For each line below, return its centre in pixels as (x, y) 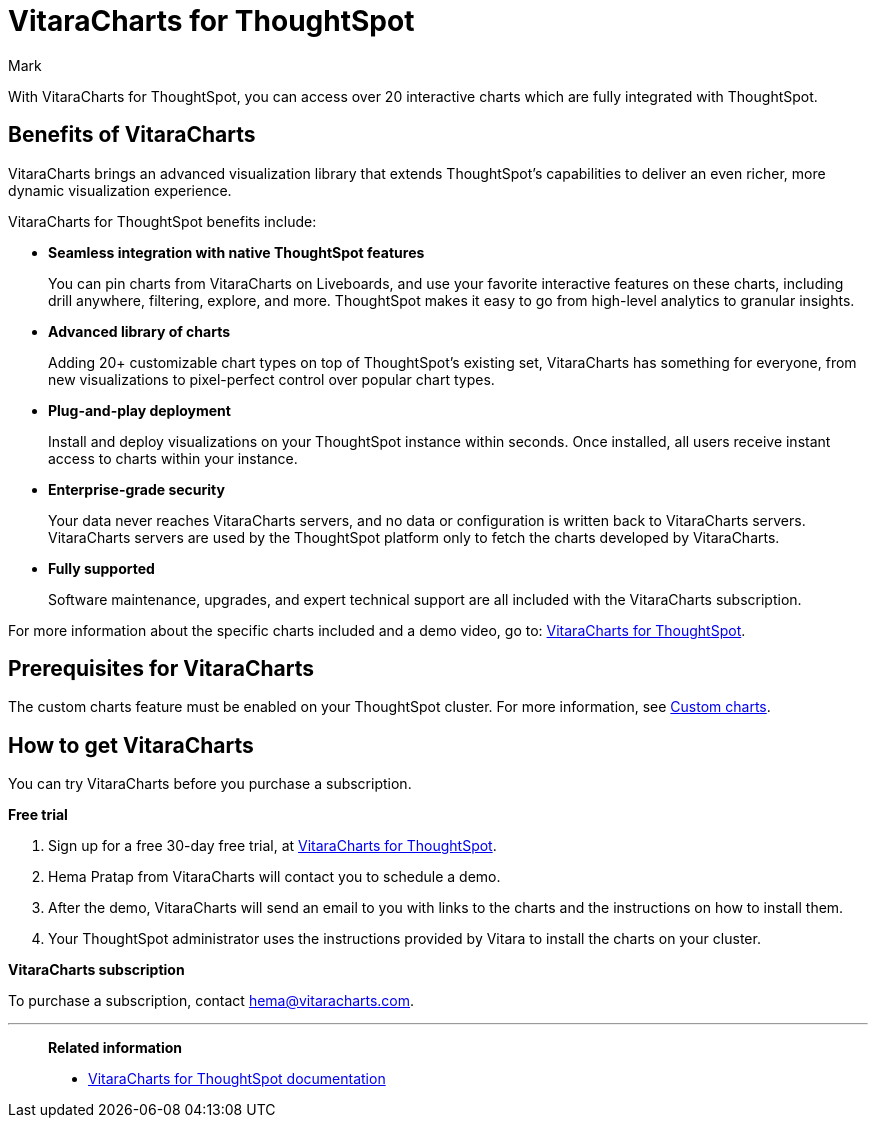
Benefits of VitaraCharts (132, 135)
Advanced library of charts (139, 331)
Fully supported (101, 568)
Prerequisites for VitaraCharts (161, 669)
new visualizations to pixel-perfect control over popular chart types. (271, 379)
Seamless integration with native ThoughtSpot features (236, 252)
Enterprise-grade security (136, 489)
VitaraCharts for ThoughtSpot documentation (237, 1079)
